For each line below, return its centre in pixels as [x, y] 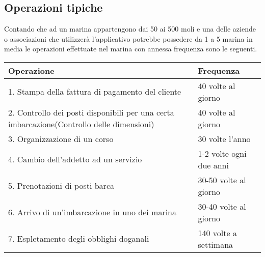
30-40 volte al [222, 206]
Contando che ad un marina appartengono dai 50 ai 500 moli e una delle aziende [130, 29]
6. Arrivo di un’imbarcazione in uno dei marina [92, 212]
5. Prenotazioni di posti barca [61, 186]
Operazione [31, 70]
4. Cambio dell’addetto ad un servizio [75, 159]
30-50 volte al [222, 180]
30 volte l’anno [224, 138]
